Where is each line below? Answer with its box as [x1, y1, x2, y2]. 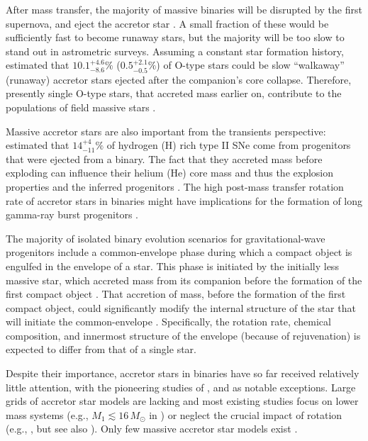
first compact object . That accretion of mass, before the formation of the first [6, 286, 346, 301]
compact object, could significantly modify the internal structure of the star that [6, 300, 356, 315]
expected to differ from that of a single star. [6, 342, 196, 357]
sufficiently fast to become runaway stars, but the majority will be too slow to [6, 30, 345, 45]
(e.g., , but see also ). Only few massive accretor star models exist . [6, 421, 298, 436]
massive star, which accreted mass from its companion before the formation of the [6, 272, 362, 287]
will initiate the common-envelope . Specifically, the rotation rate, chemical [6, 314, 331, 329]
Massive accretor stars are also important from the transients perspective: [6, 123, 326, 138]
